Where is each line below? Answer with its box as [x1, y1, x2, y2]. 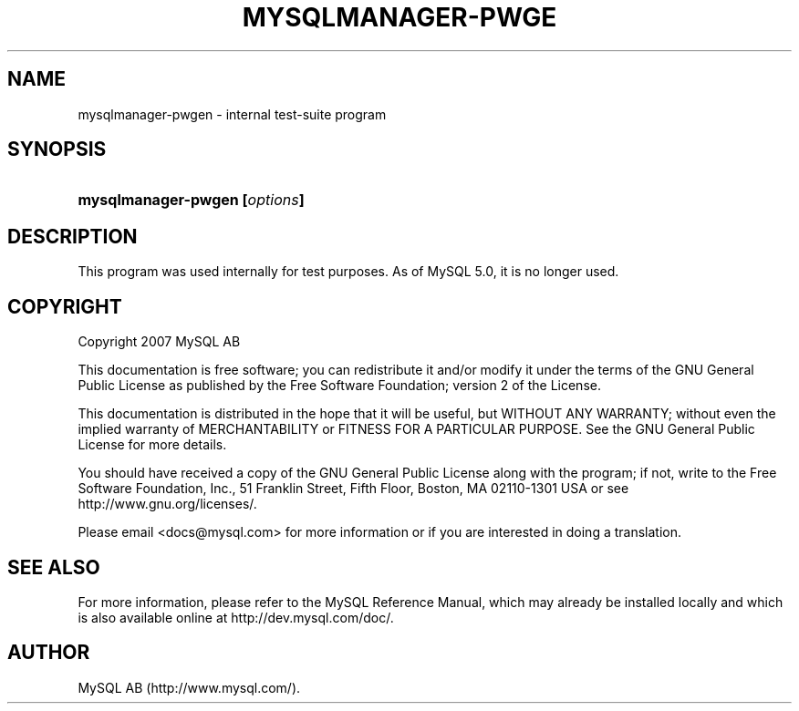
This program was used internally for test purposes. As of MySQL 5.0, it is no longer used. [78, 263, 619, 280]
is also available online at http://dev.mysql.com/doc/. [78, 609, 394, 625]
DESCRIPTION [7, 224, 138, 248]
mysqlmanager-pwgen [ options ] [78, 191, 305, 210]
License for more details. [78, 437, 227, 453]
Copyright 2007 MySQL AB [78, 334, 241, 350]
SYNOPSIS [7, 138, 107, 161]
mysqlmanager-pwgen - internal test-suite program [78, 106, 387, 122]
